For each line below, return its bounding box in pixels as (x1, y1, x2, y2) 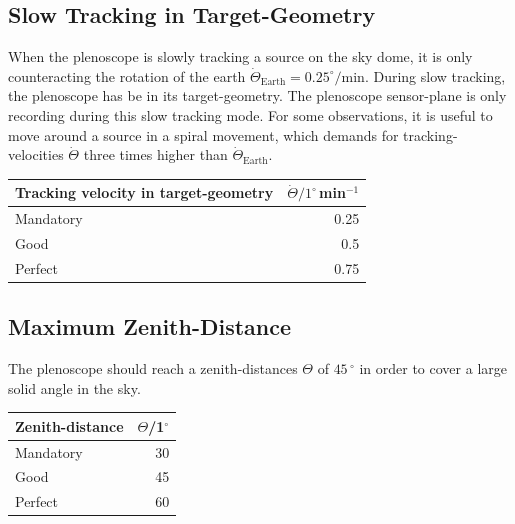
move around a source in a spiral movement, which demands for (8, 124, 399, 145)
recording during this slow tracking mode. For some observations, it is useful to (8, 104, 493, 125)
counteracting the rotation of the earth (8, 65, 246, 86)
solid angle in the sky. (8, 377, 141, 398)
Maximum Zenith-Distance (8, 311, 292, 342)
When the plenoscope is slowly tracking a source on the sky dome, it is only (8, 46, 473, 67)
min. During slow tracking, (341, 65, 506, 86)
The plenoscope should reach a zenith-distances (8, 358, 298, 379)
